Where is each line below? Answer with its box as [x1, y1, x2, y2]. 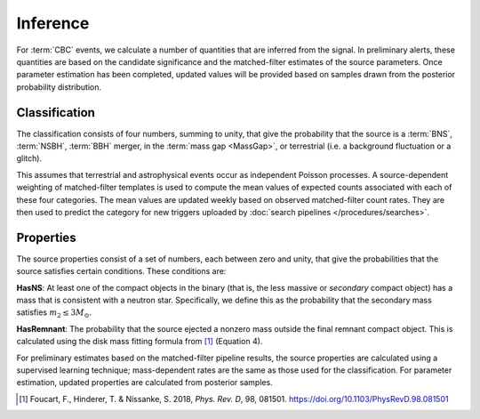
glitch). [16, 153, 43, 164]
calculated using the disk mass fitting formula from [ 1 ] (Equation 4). [16, 336, 263, 347]
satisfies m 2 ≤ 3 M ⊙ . [16, 307, 92, 320]
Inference [16, 13, 90, 33]
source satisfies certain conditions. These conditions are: [16, 266, 227, 277]
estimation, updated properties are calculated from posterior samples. [16, 377, 273, 388]
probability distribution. [16, 81, 102, 93]
